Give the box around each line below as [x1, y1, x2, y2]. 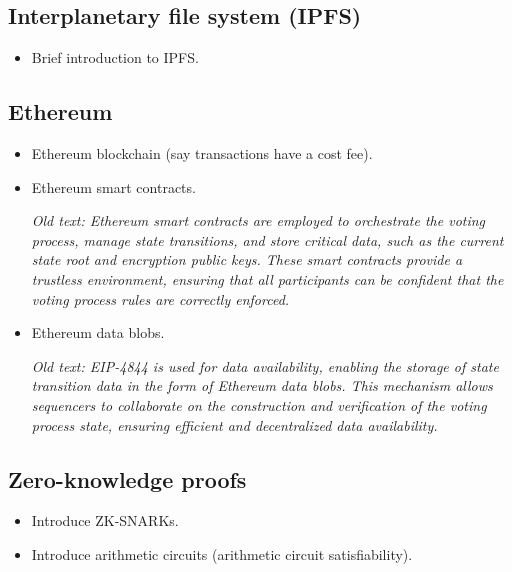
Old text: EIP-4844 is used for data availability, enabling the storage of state [31, 355, 499, 376]
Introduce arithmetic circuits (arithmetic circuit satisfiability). [31, 543, 413, 564]
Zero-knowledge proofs [8, 463, 247, 494]
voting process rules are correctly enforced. [31, 288, 290, 309]
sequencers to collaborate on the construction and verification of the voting [31, 394, 487, 415]
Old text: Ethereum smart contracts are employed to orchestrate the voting [31, 210, 486, 231]
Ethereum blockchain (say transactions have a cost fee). [31, 143, 373, 163]
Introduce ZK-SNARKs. [31, 510, 179, 531]
